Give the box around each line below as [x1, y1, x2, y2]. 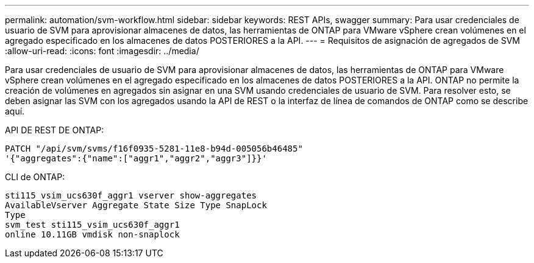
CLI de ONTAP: [5, 172, 65, 182]
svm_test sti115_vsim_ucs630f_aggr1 [5, 220, 180, 230]
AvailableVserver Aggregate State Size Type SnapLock [5, 200, 267, 210]
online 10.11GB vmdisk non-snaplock [5, 230, 180, 239]
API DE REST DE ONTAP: [5, 125, 104, 135]
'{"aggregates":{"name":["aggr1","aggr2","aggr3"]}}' [5, 153, 267, 163]
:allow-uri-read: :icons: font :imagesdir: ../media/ [5, 46, 199, 56]
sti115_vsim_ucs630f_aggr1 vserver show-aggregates [5, 191, 257, 200]
